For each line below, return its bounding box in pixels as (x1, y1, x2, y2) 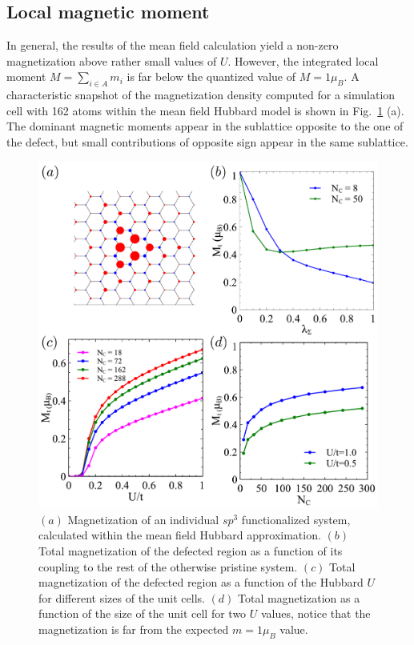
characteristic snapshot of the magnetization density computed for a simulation (6, 86, 396, 103)
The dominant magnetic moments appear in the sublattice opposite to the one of (6, 118, 404, 134)
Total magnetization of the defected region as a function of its (38, 543, 343, 559)
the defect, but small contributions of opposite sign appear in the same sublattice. (6, 133, 408, 150)
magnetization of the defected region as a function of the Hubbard (38, 574, 364, 591)
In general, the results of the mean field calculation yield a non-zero (6, 37, 339, 54)
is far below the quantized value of (127, 68, 295, 85)
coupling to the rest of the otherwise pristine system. (38, 558, 298, 575)
